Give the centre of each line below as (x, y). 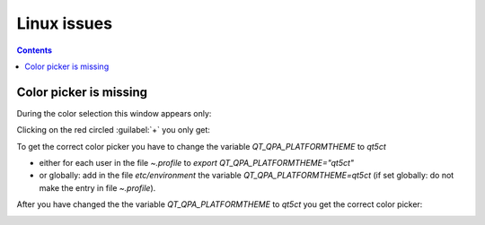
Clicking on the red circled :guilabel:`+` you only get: (114, 130)
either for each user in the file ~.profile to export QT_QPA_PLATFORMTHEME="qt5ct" (197, 163)
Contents (35, 50)
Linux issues (64, 23)
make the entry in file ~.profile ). (97, 187)
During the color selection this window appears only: (114, 113)
